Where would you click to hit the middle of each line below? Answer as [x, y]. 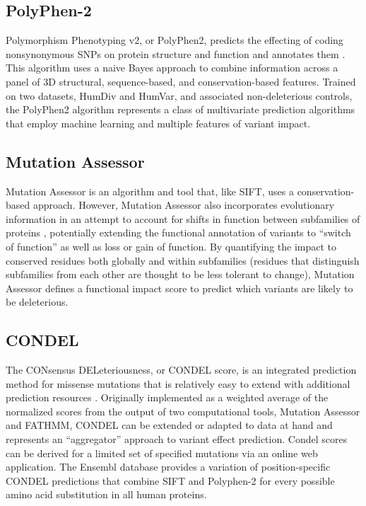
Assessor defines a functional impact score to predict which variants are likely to [179, 288]
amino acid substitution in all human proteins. [106, 494]
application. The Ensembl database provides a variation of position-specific [168, 467]
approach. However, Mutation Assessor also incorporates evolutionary [184, 205]
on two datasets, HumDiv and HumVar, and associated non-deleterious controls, [179, 95]
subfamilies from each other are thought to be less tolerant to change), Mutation [180, 274]
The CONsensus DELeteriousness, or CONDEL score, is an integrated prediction [181, 370]
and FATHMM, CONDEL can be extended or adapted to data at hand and [169, 425]
